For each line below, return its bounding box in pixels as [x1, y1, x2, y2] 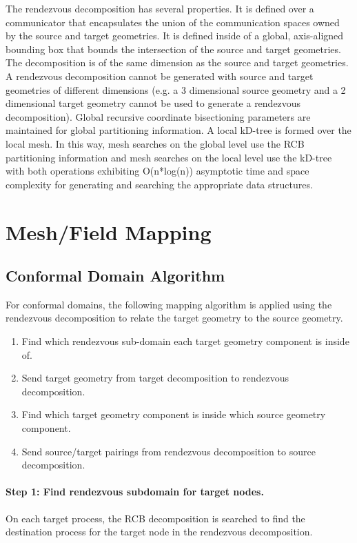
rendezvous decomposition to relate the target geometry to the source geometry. [6, 310, 343, 325]
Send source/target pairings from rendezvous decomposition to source [21, 444, 316, 458]
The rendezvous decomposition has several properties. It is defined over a [6, 1, 314, 15]
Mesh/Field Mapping [6, 217, 212, 246]
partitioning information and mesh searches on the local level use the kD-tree [6, 150, 332, 164]
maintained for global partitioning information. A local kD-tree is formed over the [6, 123, 351, 137]
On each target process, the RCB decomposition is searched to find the [6, 511, 305, 525]
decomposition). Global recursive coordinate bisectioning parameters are [6, 109, 311, 124]
